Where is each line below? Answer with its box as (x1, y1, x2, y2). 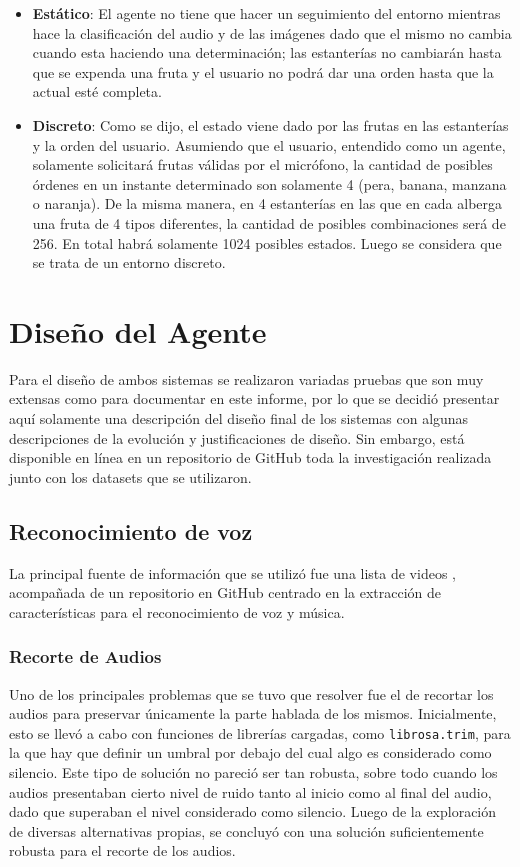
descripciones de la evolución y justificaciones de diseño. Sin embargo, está (9, 427, 465, 448)
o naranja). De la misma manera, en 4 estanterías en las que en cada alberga (32, 193, 503, 214)
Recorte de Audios (9, 644, 162, 669)
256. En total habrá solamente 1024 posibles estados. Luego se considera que (32, 232, 502, 253)
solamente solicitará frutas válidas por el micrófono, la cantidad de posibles (32, 154, 493, 175)
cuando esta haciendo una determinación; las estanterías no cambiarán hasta (32, 42, 502, 63)
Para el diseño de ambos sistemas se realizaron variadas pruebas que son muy (9, 368, 484, 389)
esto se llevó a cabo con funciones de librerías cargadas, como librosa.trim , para (9, 722, 511, 743)
